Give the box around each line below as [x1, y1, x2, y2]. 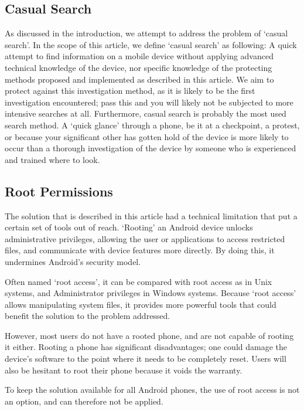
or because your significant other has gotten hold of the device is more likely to [5, 130, 289, 142]
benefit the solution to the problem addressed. [5, 310, 170, 322]
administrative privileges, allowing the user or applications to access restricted [5, 232, 285, 244]
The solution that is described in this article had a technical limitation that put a [5, 209, 298, 222]
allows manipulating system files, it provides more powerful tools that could [5, 298, 276, 310]
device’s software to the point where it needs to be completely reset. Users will [5, 352, 286, 365]
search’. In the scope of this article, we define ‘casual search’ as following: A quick [5, 38, 297, 50]
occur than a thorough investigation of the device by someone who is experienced [5, 142, 296, 154]
